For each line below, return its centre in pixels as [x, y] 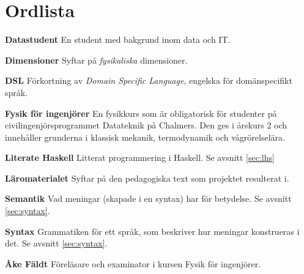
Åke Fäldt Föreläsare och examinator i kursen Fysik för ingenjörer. [133, 263]
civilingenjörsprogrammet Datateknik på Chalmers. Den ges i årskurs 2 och [146, 125]
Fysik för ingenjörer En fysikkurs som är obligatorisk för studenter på [141, 113]
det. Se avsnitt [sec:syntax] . [56, 243]
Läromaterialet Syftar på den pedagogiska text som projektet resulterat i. [147, 178]
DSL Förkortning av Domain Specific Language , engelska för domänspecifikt [149, 80]
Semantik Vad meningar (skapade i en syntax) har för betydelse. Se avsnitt [148, 198]
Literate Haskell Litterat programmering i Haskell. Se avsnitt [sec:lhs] [140, 157]
